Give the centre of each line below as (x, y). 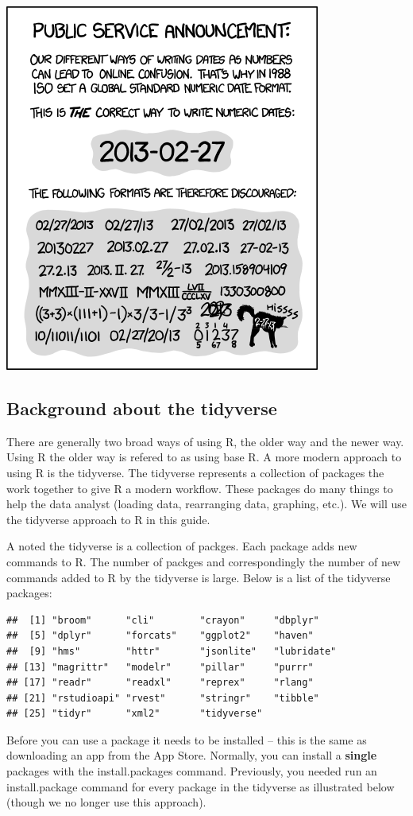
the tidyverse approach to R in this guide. (108, 519)
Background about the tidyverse (142, 408)
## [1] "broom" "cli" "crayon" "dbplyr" (163, 620)
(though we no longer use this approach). (106, 802)
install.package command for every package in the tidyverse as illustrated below (201, 786)
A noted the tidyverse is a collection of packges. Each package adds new (182, 546)
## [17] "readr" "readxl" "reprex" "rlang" (160, 683)
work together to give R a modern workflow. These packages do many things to (200, 488)
